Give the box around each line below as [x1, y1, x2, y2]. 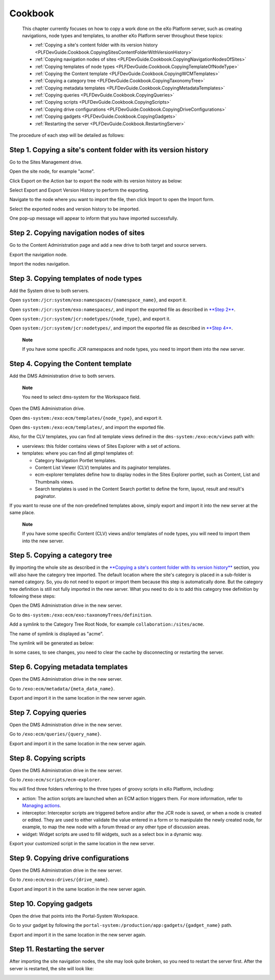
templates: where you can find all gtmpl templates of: [22, 450, 134, 457]
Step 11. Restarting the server [9, 945, 104, 953]
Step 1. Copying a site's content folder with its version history [9, 146, 209, 154]
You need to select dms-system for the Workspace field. [22, 394, 141, 400]
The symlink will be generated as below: [9, 640, 94, 646]
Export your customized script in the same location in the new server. [9, 841, 155, 847]
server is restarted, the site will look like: [9, 965, 94, 971]
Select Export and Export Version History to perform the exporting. [9, 187, 150, 194]
